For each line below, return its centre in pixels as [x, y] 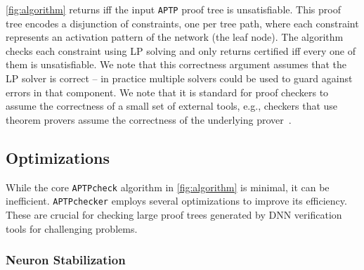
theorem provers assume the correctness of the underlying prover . [149, 119]
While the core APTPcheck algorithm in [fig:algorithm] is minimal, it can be [168, 187]
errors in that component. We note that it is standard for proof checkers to [167, 92]
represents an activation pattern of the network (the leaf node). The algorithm [175, 37]
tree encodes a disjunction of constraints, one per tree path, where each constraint [182, 23]
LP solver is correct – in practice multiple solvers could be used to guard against [179, 78]
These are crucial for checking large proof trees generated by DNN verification [174, 214]
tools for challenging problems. [72, 228]
